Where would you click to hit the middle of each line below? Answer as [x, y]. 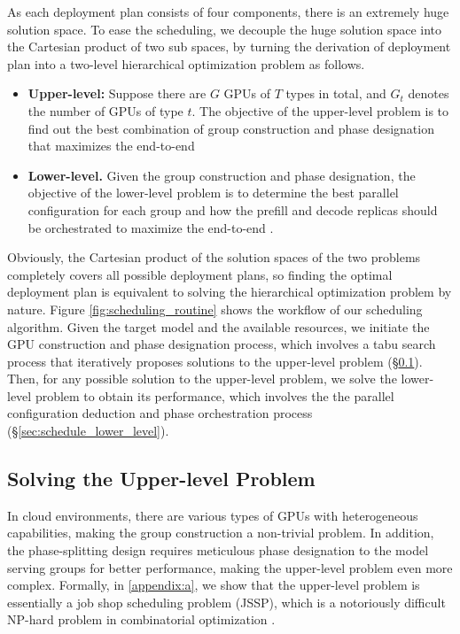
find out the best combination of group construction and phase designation [231, 128]
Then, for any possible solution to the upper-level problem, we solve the [202, 379]
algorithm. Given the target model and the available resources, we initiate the [218, 326]
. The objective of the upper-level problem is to [320, 110]
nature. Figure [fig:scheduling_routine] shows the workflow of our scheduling [215, 309]
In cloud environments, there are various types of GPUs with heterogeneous [213, 515]
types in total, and [336, 93]
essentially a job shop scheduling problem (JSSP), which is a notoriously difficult [226, 602]
